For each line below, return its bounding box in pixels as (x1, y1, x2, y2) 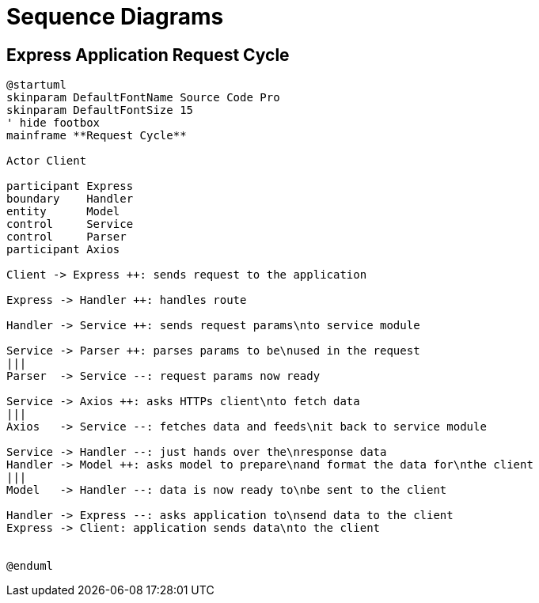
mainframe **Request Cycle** (6, 129, 187, 142)
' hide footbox (6, 116, 101, 130)
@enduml (6, 559, 54, 573)
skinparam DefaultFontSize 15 (6, 104, 194, 117)
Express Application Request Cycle (6, 44, 290, 65)
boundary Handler (6, 192, 134, 206)
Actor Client (6, 154, 87, 168)
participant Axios (6, 243, 120, 256)
